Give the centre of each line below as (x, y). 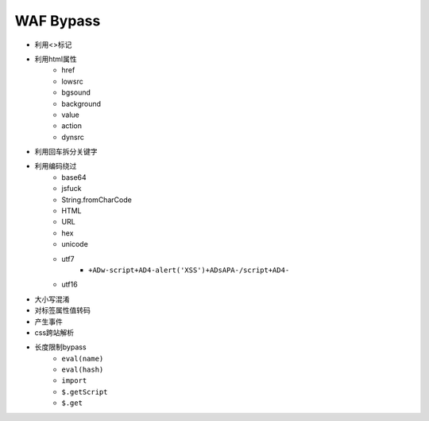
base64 (74, 177)
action (72, 126)
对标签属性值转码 (62, 310)
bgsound (76, 92)
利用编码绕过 (56, 166)
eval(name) (83, 359)
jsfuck (71, 189)
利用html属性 (56, 59)
